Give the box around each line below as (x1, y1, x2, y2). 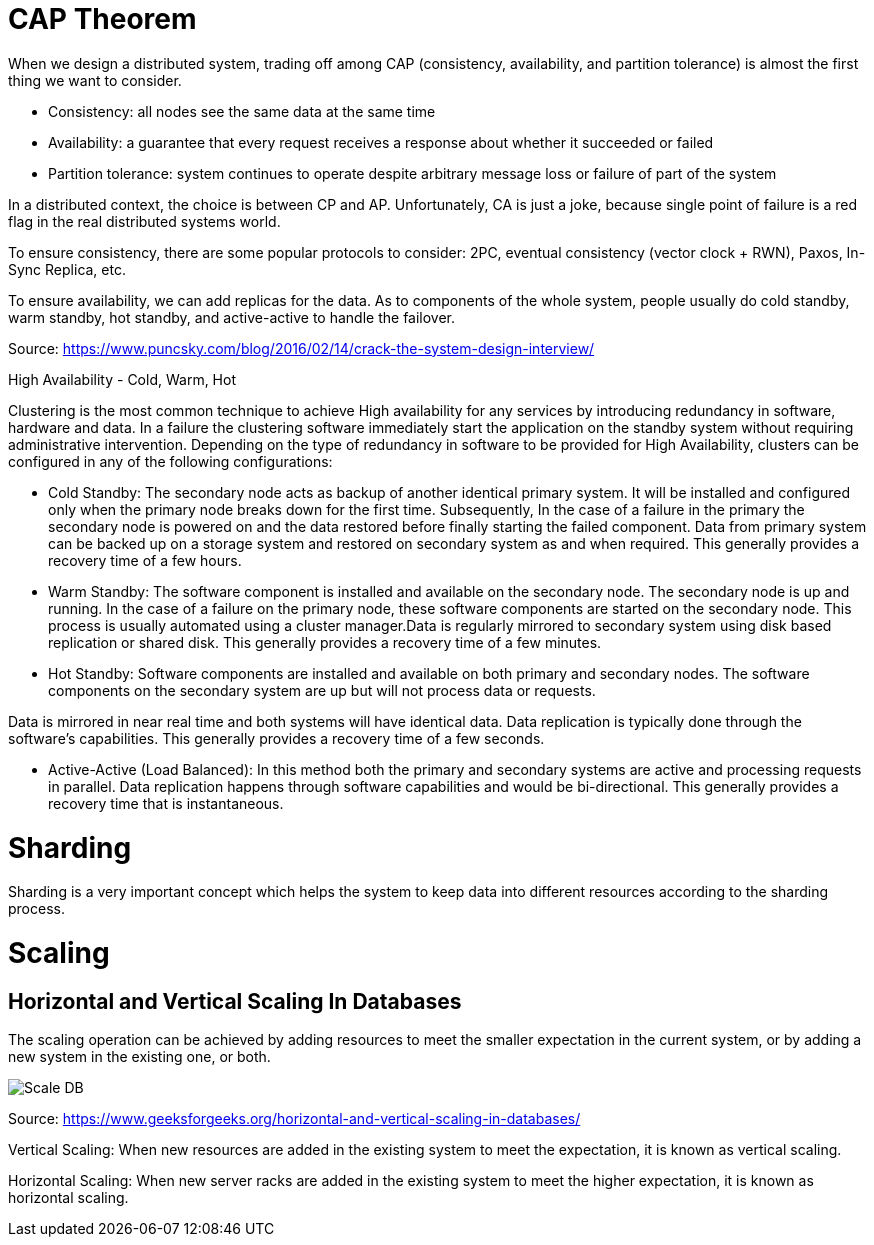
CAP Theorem (8, 2, 197, 36)
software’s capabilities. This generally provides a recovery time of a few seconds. (8, 729, 545, 747)
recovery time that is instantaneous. (48, 794, 284, 812)
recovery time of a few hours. (48, 551, 242, 569)
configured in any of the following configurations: (8, 452, 333, 470)
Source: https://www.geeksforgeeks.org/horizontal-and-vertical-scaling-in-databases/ (8, 1110, 581, 1128)
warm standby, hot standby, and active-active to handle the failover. (8, 308, 456, 326)
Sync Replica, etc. (8, 260, 126, 278)
